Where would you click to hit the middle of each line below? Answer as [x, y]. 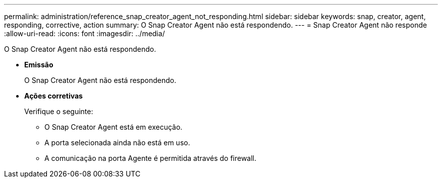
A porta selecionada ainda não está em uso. [117, 143]
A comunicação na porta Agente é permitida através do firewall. [151, 158]
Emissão [39, 65]
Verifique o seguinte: [59, 111]
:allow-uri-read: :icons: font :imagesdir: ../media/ [85, 33]
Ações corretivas [53, 96]
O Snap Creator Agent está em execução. [114, 127]
